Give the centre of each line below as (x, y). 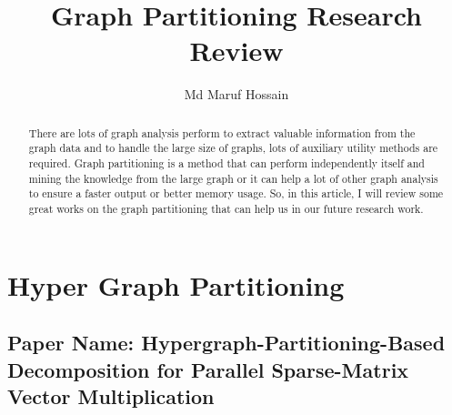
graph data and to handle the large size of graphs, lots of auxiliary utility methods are (233, 148)
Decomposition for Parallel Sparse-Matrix (208, 369)
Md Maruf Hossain (236, 94)
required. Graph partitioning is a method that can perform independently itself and (226, 163)
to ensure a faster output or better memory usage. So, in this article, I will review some (236, 193)
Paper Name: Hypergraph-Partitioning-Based (226, 343)
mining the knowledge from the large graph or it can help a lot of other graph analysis (233, 178)
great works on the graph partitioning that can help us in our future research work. (226, 208)
